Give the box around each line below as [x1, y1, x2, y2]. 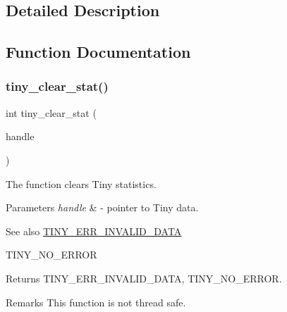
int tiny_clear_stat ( [6, 105, 97, 120]
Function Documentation [6, 41, 191, 63]
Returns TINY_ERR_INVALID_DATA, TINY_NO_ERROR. [6, 270, 282, 285]
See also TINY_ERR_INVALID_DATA [6, 223, 182, 238]
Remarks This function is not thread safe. [6, 294, 186, 309]
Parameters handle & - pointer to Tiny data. [6, 200, 199, 215]
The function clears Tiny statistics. [6, 176, 157, 191]
